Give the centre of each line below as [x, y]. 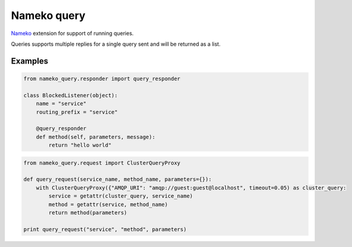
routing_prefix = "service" [77, 112]
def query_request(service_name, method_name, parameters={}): [118, 179]
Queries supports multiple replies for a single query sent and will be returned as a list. [116, 44]
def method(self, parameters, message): [96, 137]
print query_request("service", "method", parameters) [105, 229]
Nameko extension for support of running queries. [72, 33]
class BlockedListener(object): [71, 95]
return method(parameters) [88, 213]
